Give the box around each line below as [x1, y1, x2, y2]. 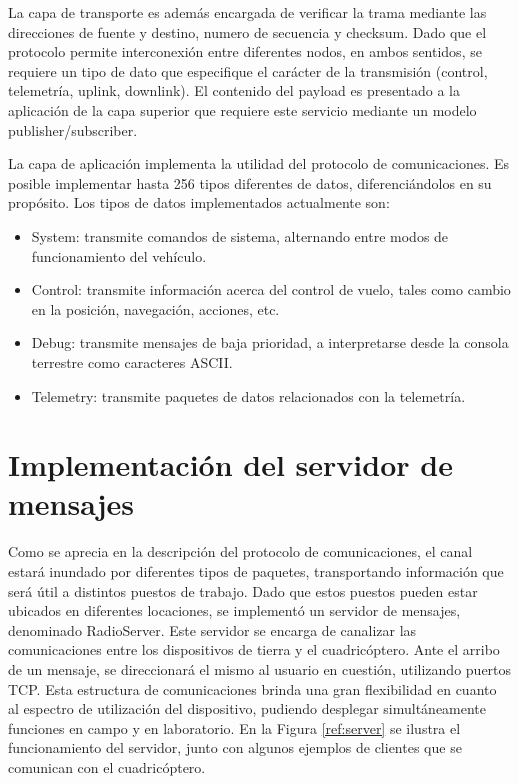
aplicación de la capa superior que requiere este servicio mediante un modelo [8, 99, 477, 120]
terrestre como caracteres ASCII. [31, 351, 233, 372]
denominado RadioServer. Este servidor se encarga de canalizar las [8, 619, 417, 640]
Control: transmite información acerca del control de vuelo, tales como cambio [31, 279, 511, 300]
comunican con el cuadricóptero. [8, 756, 206, 777]
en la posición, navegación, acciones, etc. [31, 298, 280, 319]
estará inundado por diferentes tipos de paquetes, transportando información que [8, 561, 504, 581]
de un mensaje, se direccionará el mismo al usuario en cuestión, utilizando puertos [8, 658, 512, 679]
